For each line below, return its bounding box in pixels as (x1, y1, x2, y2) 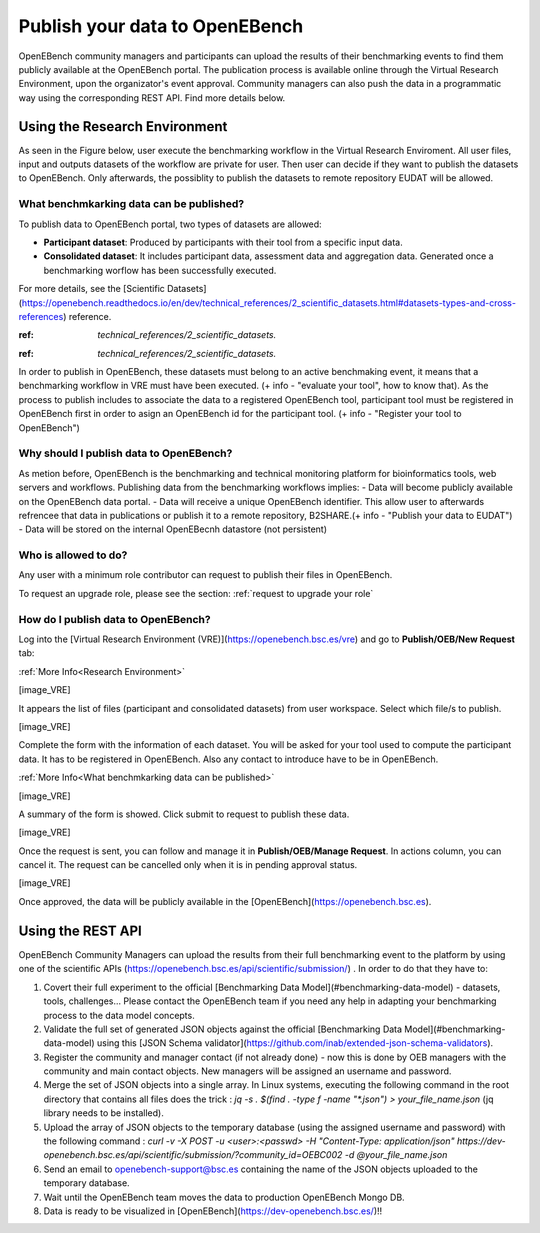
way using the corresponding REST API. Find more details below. (18, 91, 286, 104)
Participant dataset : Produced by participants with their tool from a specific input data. (43, 236, 404, 248)
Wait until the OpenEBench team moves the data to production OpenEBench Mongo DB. (43, 1191, 405, 1203)
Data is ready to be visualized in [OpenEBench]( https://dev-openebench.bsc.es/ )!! (43, 1205, 383, 1217)
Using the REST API (18, 922, 142, 939)
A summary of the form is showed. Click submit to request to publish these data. (18, 808, 350, 820)
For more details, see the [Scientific (18, 283, 165, 295)
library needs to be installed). (43, 1107, 164, 1119)
